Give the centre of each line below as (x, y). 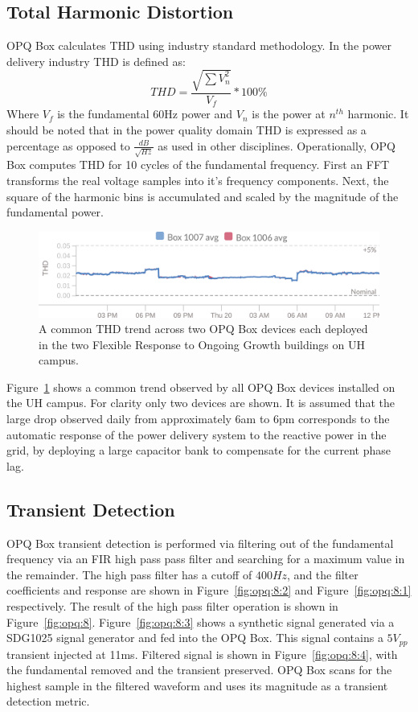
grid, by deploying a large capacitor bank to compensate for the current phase (199, 450)
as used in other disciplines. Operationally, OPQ (277, 145)
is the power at (289, 114)
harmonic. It (378, 114)
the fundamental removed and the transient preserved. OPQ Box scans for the (199, 670)
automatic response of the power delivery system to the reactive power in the (197, 434)
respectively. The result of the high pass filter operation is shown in (172, 606)
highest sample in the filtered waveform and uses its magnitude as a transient (197, 685)
